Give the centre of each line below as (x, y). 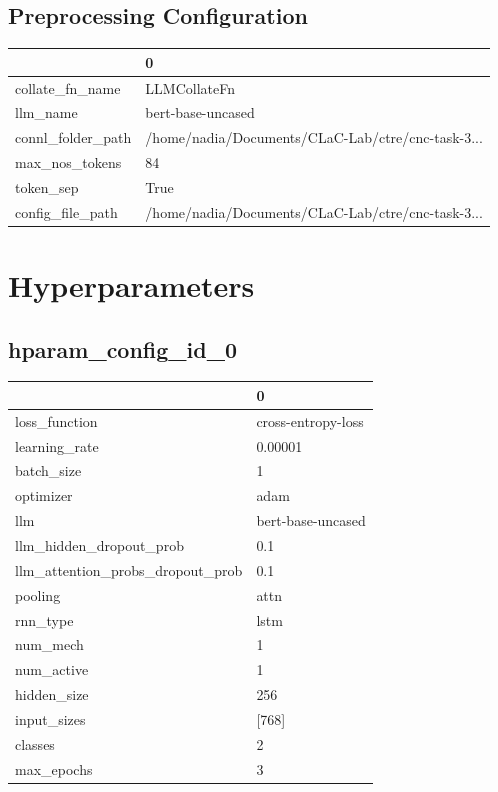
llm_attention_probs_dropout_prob (129, 569)
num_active (52, 669)
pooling (38, 594)
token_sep (47, 186)
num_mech (49, 644)
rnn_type (44, 619)
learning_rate (57, 445)
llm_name (46, 112)
